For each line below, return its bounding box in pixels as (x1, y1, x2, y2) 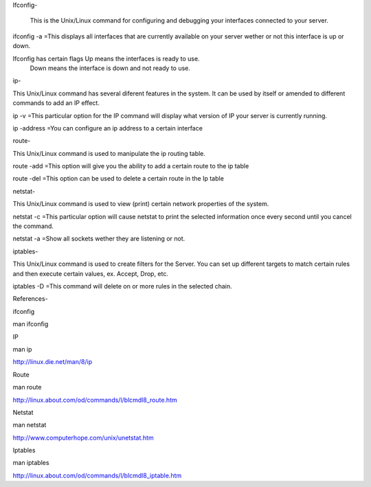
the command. (12, 222, 54, 230)
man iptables (12, 459, 49, 467)
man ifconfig (12, 320, 49, 328)
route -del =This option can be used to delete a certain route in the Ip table (12, 174, 225, 183)
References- (12, 295, 48, 303)
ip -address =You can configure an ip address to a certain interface (12, 124, 203, 132)
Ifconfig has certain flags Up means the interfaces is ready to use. (12, 54, 200, 63)
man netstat (12, 421, 47, 429)
